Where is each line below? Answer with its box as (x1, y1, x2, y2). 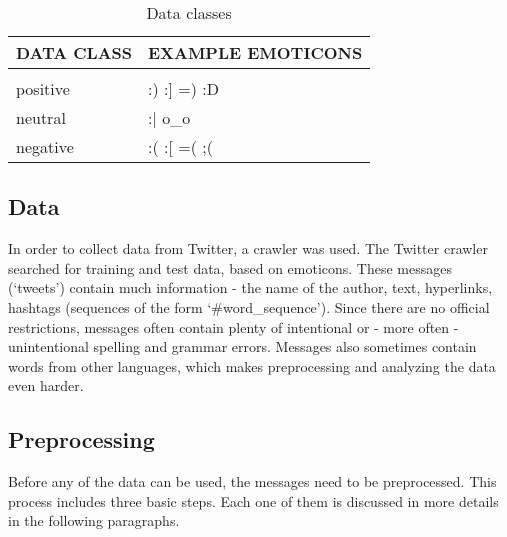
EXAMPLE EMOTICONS (147, 41, 363, 64)
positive (16, 77, 70, 100)
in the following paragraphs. (8, 510, 180, 531)
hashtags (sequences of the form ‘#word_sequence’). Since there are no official (8, 296, 490, 317)
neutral (16, 106, 66, 129)
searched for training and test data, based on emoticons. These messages (8, 257, 453, 278)
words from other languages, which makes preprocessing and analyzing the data (8, 355, 496, 376)
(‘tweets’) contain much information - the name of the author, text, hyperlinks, (8, 277, 493, 298)
